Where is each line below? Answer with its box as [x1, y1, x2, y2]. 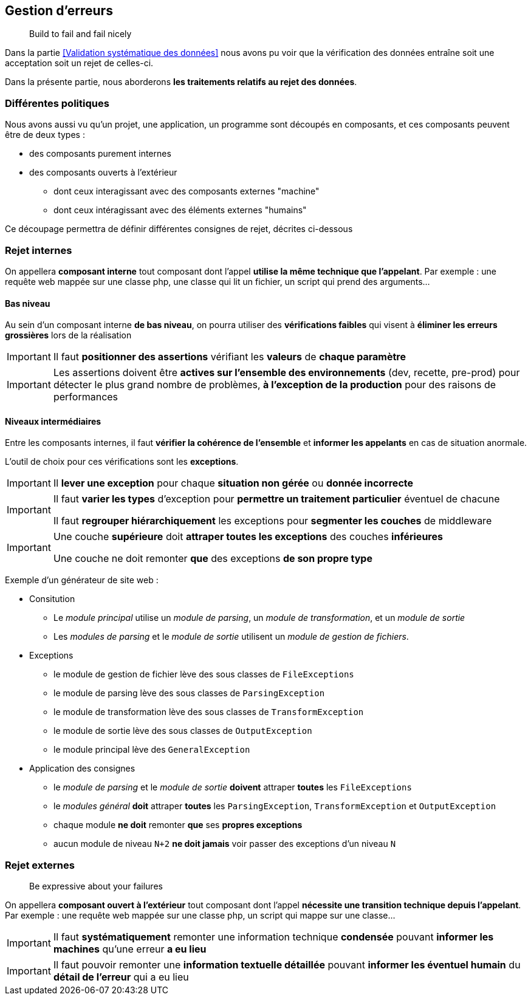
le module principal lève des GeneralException [53, 744, 250, 755]
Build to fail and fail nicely [29, 29, 132, 39]
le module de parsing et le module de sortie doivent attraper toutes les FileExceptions [53, 782, 412, 793]
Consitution [29, 594, 75, 604]
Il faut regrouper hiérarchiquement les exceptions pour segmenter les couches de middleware [53, 515, 492, 527]
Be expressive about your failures [29, 881, 163, 892]
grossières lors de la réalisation [5, 330, 132, 341]
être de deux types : [5, 129, 85, 140]
